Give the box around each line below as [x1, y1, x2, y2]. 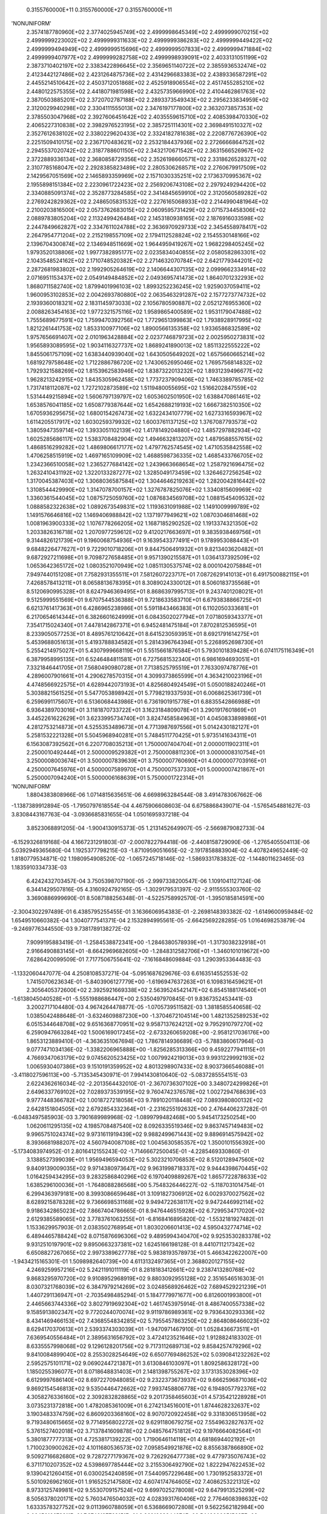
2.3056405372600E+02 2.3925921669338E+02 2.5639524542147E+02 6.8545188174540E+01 [26, 987, 266, 994]
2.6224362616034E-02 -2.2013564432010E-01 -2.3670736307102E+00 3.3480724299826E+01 [26, 1080, 269, 1087]
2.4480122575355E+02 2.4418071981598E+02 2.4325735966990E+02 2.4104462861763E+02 [26, 88, 266, 95]
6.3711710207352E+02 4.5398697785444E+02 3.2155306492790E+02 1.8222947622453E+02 [26, 1461, 265, 1469]
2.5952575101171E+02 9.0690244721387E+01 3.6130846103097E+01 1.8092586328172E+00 [26, 1360, 259, 1367]
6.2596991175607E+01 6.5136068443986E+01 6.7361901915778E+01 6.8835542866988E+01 [26, 698, 260, 705]
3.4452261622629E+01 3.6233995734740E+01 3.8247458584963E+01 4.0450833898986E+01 [26, 715, 266, 722]
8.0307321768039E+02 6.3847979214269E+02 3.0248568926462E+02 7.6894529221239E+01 [26, 1283, 266, 1291]
